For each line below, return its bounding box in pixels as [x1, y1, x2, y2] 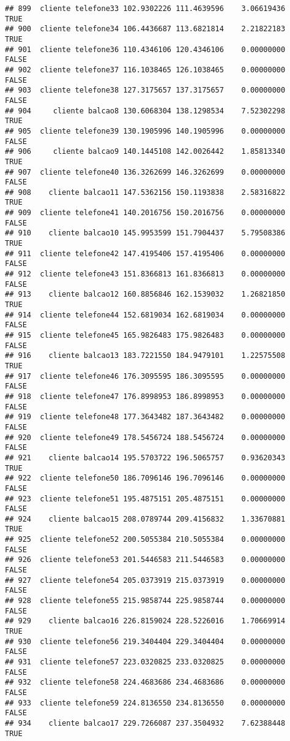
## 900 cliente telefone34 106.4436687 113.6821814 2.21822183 [5, 25, 286, 34]
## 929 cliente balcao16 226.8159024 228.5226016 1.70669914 [5, 617, 286, 626]
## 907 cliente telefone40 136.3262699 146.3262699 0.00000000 [5, 167, 286, 177]
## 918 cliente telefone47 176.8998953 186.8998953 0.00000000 [5, 392, 286, 401]
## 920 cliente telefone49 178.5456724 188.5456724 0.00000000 [5, 433, 286, 442]
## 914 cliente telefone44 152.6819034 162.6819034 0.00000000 [5, 310, 286, 319]
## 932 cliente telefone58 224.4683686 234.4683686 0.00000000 [5, 678, 286, 687]
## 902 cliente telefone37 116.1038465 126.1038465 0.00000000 [5, 65, 286, 74]
